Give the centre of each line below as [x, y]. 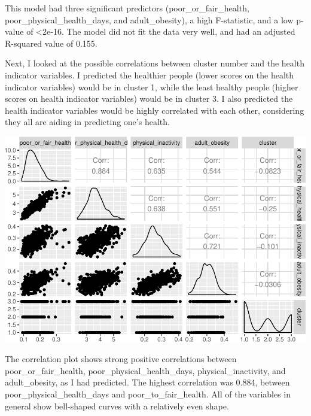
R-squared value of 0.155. [51, 43]
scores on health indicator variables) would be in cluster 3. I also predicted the [149, 98]
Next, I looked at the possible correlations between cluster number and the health [155, 63]
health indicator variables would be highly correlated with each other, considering [155, 110]
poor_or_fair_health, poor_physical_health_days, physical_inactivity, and [145, 370]
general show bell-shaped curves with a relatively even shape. [117, 406]
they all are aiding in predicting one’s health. [87, 122]
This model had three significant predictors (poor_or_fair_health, [127, 8]
